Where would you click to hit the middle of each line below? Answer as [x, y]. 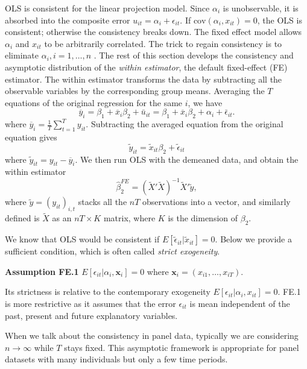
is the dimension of [203, 218]
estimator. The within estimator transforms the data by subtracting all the [144, 79]
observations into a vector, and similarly [217, 202]
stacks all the [103, 202]
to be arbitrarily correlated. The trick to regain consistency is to [163, 43]
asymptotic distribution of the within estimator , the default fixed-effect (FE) [146, 67]
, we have [205, 102]
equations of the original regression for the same [94, 102]
